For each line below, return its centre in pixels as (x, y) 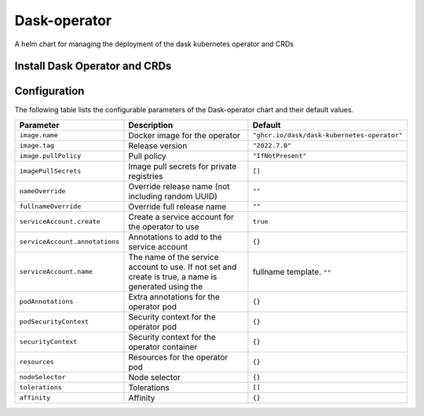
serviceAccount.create (60, 222)
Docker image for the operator (185, 135)
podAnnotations (46, 302)
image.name (39, 135)
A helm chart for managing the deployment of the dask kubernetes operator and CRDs (154, 44)
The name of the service (174, 257)
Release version (158, 145)
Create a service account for (181, 217)
